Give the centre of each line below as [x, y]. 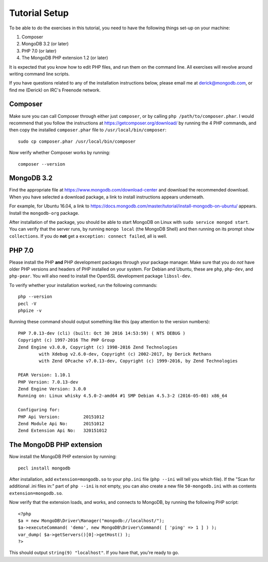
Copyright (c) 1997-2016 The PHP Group [67, 340]
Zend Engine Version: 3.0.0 [52, 389]
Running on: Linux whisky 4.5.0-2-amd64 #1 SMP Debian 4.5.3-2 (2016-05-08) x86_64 [123, 396]
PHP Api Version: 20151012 [61, 417]
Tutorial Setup [39, 13]
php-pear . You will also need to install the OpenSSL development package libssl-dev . [100, 276]
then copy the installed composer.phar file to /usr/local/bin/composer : [88, 130]
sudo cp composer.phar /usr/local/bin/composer [77, 141]
